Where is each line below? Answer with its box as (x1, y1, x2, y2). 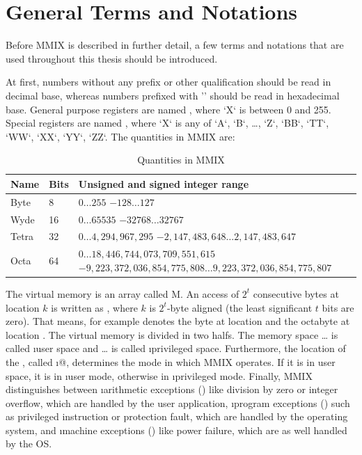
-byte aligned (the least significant (166, 300, 313, 314)
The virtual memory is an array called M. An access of (6, 286, 239, 301)
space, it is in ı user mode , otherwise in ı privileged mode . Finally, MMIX (6, 368, 313, 383)
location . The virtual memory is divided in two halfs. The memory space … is (6, 327, 338, 342)
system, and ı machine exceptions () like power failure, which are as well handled (6, 422, 347, 437)
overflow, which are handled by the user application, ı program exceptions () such (6, 395, 350, 410)
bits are (322, 300, 354, 314)
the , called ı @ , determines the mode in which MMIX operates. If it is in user (6, 354, 336, 369)
